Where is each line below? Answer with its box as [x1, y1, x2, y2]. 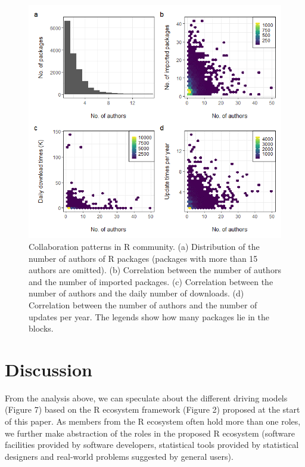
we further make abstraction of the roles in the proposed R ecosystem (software [5, 426, 295, 439]
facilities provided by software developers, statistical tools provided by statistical [5, 438, 299, 451]
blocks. [29, 322, 54, 335]
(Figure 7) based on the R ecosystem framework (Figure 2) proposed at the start [5, 403, 300, 416]
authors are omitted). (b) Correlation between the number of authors [29, 264, 281, 276]
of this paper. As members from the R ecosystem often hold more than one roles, [5, 415, 301, 428]
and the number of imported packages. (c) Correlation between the [29, 275, 273, 287]
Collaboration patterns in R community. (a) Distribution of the [29, 240, 260, 252]
